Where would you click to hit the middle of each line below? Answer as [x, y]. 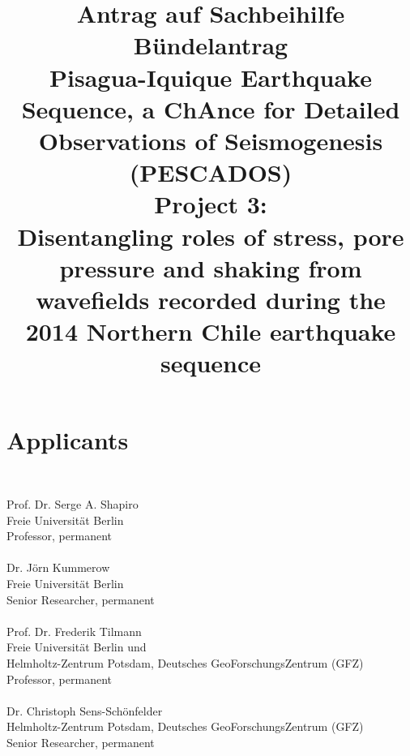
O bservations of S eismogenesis [211, 140]
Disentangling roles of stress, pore [211, 236]
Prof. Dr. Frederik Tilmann [74, 631]
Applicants [68, 440]
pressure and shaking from [211, 267]
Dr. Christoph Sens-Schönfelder [85, 710]
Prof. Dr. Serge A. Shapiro [73, 504]
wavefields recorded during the [211, 299]
